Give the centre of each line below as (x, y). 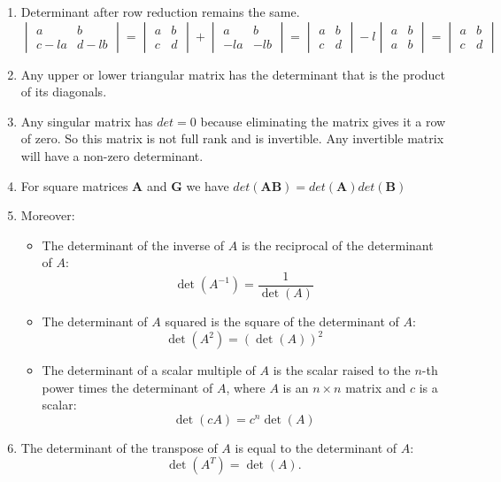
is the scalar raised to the (342, 370)
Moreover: (48, 215)
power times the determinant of (127, 387)
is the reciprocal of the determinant (337, 245)
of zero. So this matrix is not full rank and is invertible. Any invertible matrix (232, 138)
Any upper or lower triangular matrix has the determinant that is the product (233, 74)
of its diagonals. (64, 92)
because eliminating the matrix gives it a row (323, 121)
